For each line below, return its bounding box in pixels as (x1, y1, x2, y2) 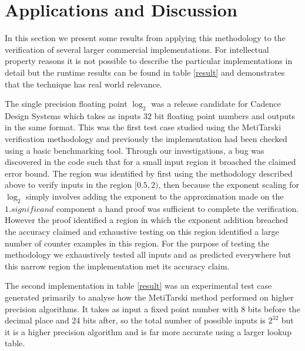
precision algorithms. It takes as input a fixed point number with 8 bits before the (5, 302, 300, 315)
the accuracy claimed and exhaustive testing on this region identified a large (5, 225, 279, 238)
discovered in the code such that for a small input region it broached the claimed (5, 156, 296, 168)
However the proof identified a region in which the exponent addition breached (5, 214, 289, 226)
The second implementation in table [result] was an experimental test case (5, 279, 272, 292)
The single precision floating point (5, 97, 128, 110)
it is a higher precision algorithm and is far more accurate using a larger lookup (5, 325, 291, 338)
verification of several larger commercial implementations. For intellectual (5, 43, 269, 55)
